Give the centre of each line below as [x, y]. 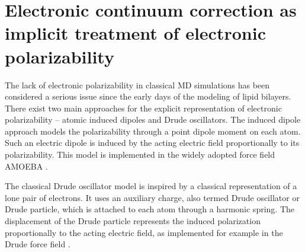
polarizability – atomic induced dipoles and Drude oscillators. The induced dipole [153, 119]
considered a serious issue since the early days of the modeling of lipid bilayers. [148, 96]
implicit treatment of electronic [135, 33]
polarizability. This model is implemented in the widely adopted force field [140, 154]
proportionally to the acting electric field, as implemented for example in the [144, 232]
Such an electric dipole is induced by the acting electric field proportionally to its [152, 143]
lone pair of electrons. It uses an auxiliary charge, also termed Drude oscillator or [152, 197]
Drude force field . [38, 244]
